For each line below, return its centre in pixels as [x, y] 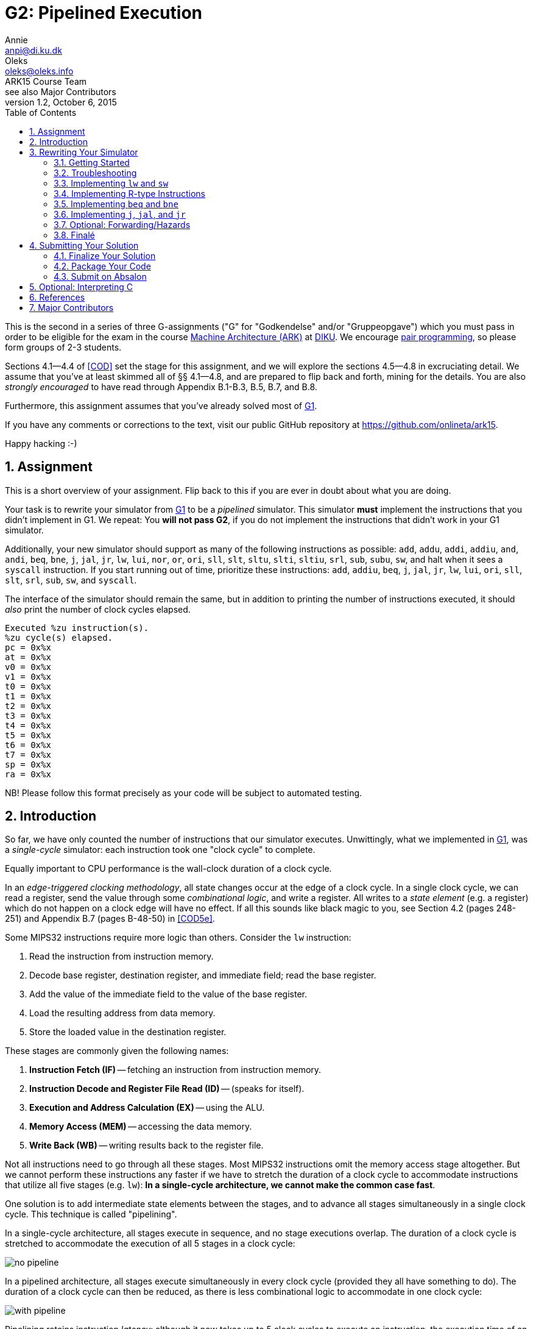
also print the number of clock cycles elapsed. [98, 609]
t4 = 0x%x [28, 725]
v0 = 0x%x [28, 667]
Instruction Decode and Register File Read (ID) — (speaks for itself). [167, 1089]
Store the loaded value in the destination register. [128, 1032]
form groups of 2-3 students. [63, 347]
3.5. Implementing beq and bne [116, 204]
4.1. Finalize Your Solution [105, 255]
